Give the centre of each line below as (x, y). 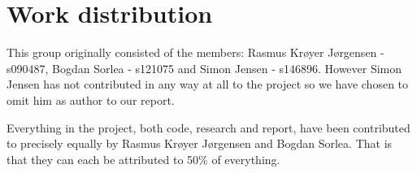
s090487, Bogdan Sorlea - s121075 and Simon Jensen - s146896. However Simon (204, 68)
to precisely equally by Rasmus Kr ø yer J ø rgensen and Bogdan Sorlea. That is (200, 143)
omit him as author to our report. (91, 99)
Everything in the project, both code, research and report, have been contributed (208, 127)
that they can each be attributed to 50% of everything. (143, 159)
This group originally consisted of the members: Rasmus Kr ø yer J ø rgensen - (195, 52)
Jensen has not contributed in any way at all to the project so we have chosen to (208, 84)
